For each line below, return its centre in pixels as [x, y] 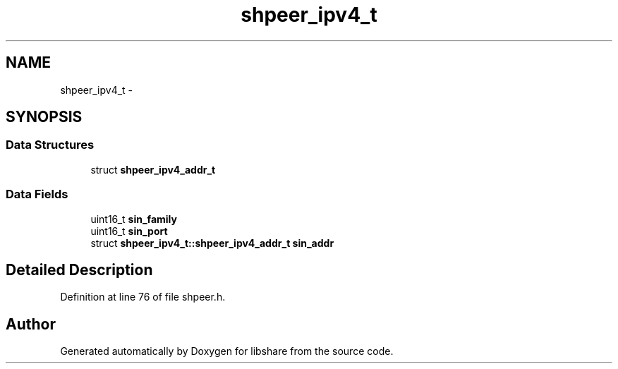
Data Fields [37, 194]
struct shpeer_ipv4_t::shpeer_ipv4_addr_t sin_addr [212, 243]
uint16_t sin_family [134, 219]
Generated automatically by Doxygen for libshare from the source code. [227, 351]
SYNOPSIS [44, 117]
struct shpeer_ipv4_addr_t [153, 169]
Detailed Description [79, 270]
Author [31, 324]
